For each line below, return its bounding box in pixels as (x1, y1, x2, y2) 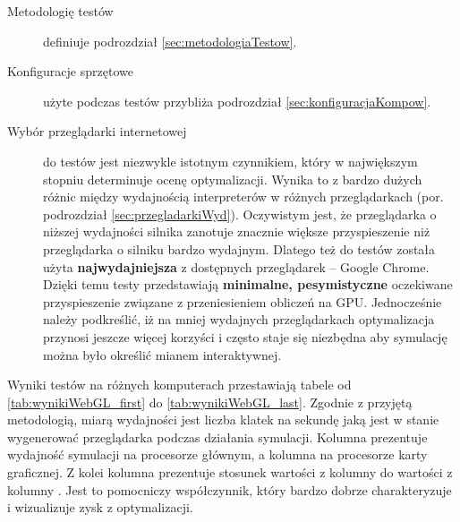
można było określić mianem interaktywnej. (43, 345, 282, 364)
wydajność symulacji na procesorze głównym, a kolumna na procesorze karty (7, 445, 428, 464)
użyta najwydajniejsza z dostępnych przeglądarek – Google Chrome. (43, 257, 430, 276)
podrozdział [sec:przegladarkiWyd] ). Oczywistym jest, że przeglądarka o (43, 204, 437, 223)
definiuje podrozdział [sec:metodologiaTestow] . (43, 31, 297, 50)
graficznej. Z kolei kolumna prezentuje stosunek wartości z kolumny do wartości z (7, 463, 453, 482)
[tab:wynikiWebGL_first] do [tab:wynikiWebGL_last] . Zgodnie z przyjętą (7, 392, 413, 411)
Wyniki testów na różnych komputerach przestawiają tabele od (7, 375, 352, 394)
